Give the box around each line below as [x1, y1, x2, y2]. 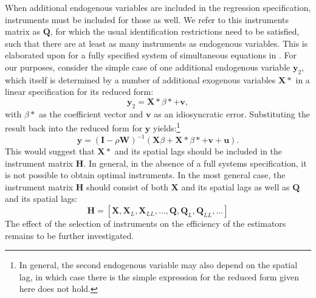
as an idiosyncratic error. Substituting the [154, 107, 310, 120]
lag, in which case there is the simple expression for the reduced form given [19, 270, 300, 283]
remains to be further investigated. [5, 229, 134, 241]
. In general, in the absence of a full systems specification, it [83, 156, 307, 169]
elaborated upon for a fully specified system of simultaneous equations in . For [5, 49, 297, 61]
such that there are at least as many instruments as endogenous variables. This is [5, 36, 308, 49]
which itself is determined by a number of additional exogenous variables [5, 73, 276, 86]
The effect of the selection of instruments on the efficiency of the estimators [5, 217, 286, 230]
